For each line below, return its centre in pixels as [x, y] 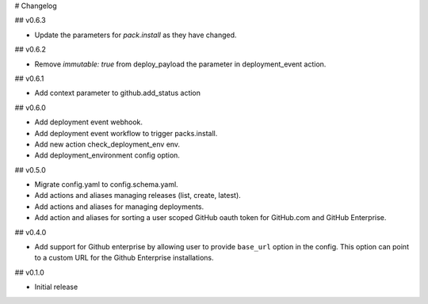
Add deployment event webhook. [88, 122]
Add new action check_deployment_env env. [107, 144]
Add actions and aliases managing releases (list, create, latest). [138, 196]
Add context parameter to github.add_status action [118, 93]
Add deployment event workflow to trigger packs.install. [126, 133]
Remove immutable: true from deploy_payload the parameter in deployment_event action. [180, 64]
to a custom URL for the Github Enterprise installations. [124, 258]
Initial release [56, 287]
